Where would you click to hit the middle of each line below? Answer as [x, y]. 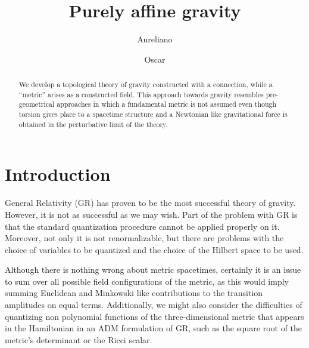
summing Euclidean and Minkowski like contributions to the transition [134, 293]
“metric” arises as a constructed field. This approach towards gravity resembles [141, 94]
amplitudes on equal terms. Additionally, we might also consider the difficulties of [154, 305]
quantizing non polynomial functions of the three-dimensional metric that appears [154, 316]
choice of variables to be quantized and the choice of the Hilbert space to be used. [154, 249]
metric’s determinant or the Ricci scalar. [79, 339]
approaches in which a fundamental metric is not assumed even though [167, 104]
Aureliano [155, 39]
